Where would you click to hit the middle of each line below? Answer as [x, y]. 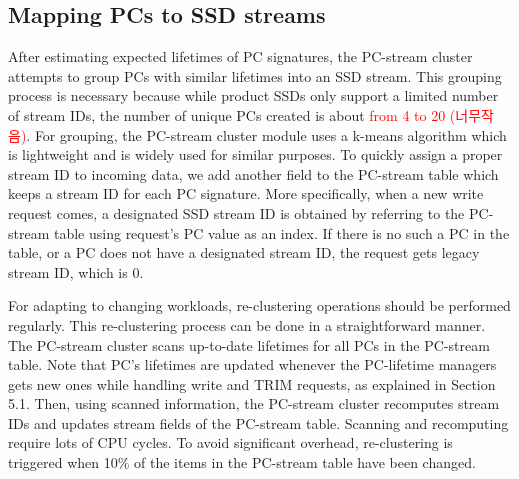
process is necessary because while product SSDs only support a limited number [253, 95]
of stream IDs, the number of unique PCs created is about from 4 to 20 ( [232, 114]
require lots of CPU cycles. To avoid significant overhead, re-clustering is [230, 442]
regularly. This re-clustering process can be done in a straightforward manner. [247, 324]
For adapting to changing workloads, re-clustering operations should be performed [259, 305]
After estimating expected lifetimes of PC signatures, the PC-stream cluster [240, 56]
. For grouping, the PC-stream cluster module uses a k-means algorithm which [266, 134]
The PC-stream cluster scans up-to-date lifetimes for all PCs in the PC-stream [249, 344]
